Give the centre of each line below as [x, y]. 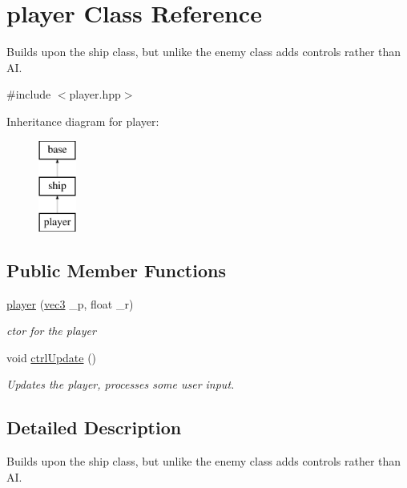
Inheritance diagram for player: [83, 121]
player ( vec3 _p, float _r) [70, 303]
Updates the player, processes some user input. [121, 384]
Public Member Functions [116, 270]
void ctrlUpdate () [52, 357]
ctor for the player [51, 331]
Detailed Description [94, 428]
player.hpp [95, 94]
